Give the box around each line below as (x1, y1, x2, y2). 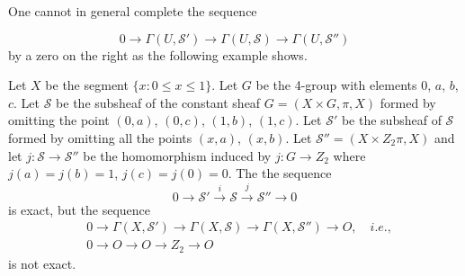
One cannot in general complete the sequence (8, 2, 257, 20)
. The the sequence (228, 164, 332, 183)
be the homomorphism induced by (83, 146, 272, 165)
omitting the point (8, 111, 110, 129)
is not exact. (8, 254, 76, 272)
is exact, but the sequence (8, 200, 151, 218)
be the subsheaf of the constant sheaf (56, 93, 261, 111)
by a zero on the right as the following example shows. (8, 45, 308, 64)
